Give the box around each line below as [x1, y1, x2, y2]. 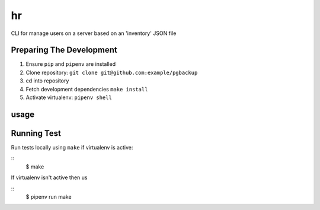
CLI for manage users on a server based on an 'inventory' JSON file [11, 30, 177, 37]
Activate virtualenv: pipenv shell [25, 94, 112, 101]
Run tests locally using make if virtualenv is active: [11, 144, 133, 151]
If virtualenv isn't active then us [11, 174, 88, 181]
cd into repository [25, 77, 69, 84]
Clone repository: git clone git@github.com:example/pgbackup [25, 69, 198, 76]
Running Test [11, 128, 62, 138]
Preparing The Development [11, 45, 118, 55]
